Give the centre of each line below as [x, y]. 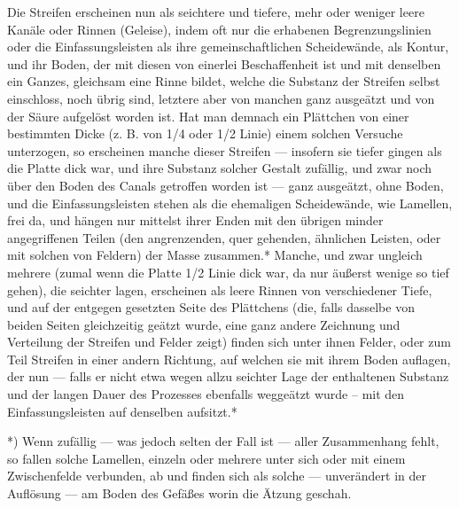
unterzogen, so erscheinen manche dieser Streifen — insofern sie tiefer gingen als [225, 150]
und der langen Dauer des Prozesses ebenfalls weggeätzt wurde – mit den [206, 394]
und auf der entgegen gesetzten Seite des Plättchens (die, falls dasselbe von [211, 307]
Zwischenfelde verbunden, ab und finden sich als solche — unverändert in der [217, 476]
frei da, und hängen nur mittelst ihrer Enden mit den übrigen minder [195, 220]
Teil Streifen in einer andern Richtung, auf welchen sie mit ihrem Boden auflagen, [229, 359]
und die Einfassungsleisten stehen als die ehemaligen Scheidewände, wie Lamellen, [230, 203]
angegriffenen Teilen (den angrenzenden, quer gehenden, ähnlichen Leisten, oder [224, 237]
